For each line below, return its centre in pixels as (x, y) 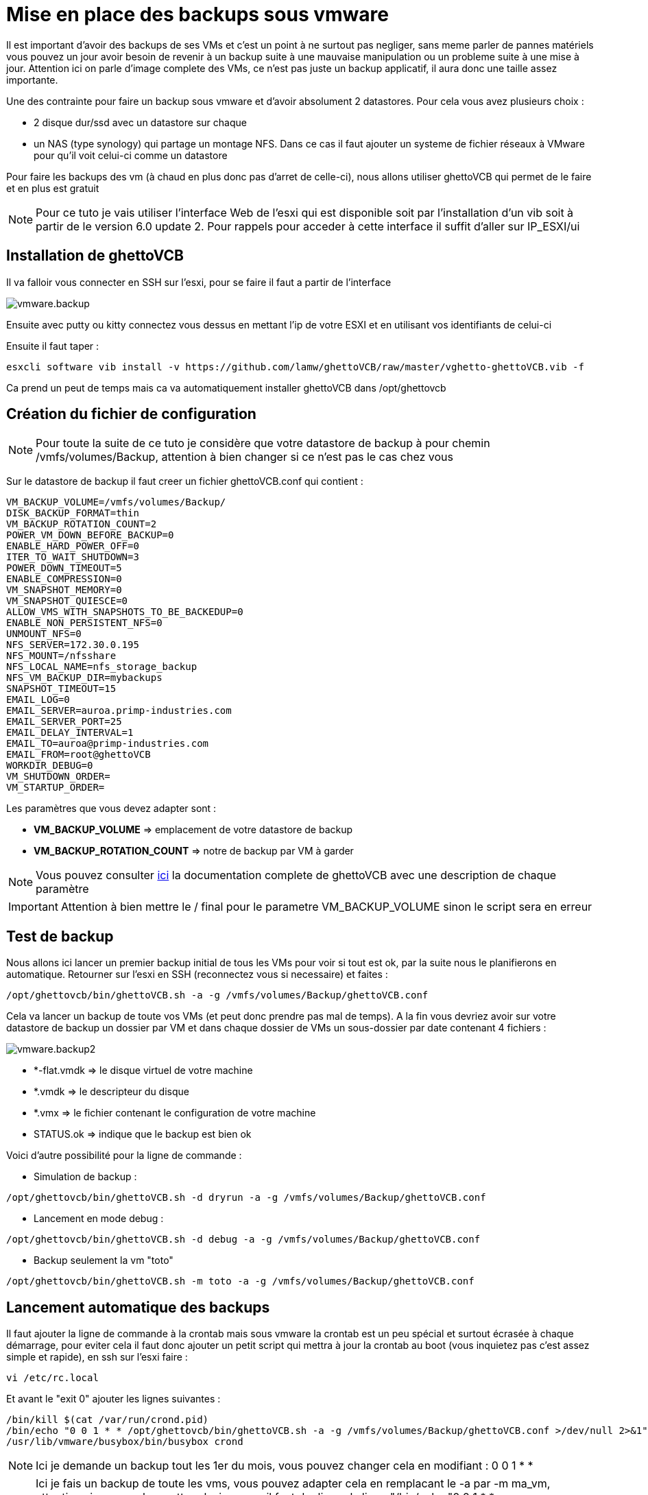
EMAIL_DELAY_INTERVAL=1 (70, 733)
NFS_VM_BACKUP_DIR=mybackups (84, 678)
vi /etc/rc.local (52, 1378)
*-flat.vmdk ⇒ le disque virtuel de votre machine (143, 1071)
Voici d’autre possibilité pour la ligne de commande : (124, 1156)
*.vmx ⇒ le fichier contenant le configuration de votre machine (175, 1113)
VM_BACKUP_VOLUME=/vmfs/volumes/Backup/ (116, 502)
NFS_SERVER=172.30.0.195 (73, 645)
